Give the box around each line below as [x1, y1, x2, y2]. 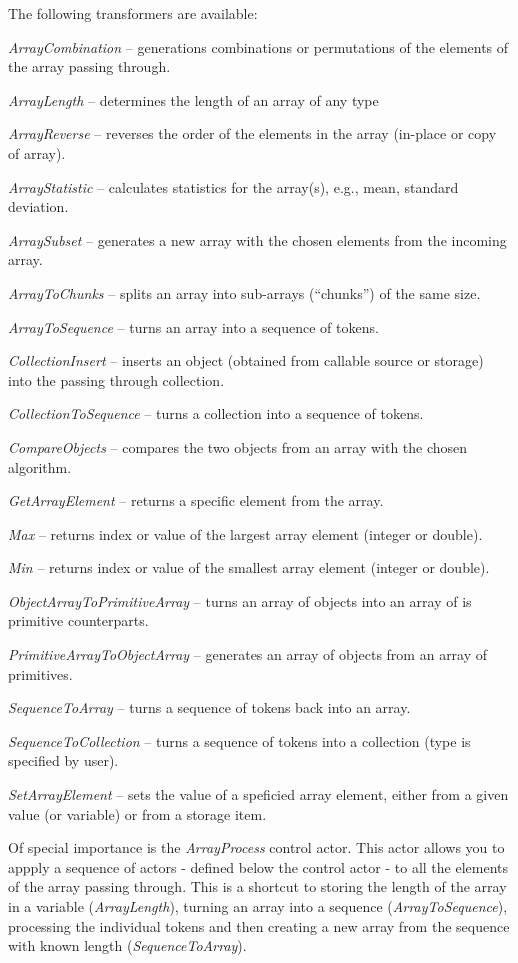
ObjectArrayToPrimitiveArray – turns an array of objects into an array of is [8, 590, 472, 611]
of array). [8, 142, 66, 163]
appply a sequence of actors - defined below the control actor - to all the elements [8, 856, 509, 877]
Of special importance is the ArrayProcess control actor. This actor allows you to [8, 837, 505, 858]
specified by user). [8, 750, 119, 771]
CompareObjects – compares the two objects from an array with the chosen [8, 436, 468, 457]
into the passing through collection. [8, 369, 225, 390]
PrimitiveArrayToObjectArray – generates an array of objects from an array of [8, 644, 488, 665]
